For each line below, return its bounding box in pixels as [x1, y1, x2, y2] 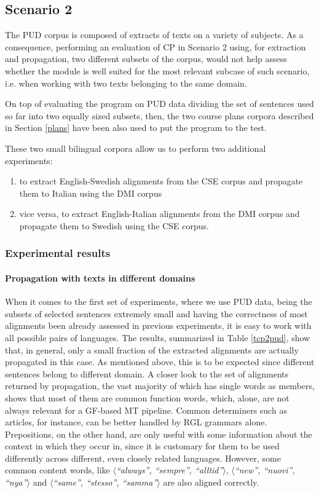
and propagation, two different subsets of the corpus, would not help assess [5, 52, 287, 65]
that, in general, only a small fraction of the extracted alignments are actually [5, 343, 299, 356]
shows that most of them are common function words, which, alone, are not [5, 391, 289, 404]
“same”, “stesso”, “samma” [53, 476, 157, 489]
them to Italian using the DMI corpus [19, 186, 162, 199]
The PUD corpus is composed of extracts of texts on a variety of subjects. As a [5, 28, 304, 41]
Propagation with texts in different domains [5, 271, 195, 284]
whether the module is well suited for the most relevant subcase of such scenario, [5, 64, 310, 77]
